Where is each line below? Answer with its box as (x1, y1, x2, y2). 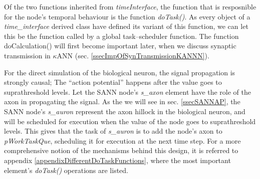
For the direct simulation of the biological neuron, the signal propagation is (4, 67, 235, 77)
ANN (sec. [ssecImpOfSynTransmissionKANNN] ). (57, 50, 209, 60)
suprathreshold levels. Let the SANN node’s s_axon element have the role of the (4, 86, 251, 97)
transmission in (4, 50, 51, 60)
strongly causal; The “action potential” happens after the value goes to (4, 77, 222, 87)
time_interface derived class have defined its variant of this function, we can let (4, 21, 248, 31)
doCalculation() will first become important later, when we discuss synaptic (4, 40, 236, 51)
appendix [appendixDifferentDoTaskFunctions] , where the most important (4, 155, 231, 165)
